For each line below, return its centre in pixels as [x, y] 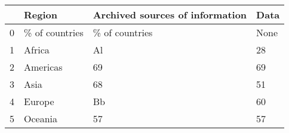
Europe [39, 101]
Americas [43, 67]
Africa [37, 50]
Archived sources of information [170, 15]
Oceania [41, 118]
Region [41, 15]
